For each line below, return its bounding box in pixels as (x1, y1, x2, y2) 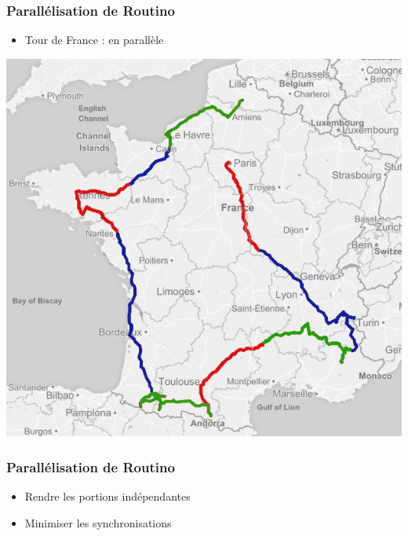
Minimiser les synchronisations (24, 514, 172, 530)
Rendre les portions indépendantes (24, 488, 191, 505)
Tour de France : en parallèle (24, 31, 164, 48)
